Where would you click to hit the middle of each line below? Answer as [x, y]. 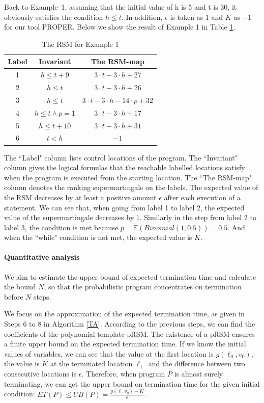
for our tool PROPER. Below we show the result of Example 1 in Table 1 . [120, 27]
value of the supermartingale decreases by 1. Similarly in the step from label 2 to [130, 217]
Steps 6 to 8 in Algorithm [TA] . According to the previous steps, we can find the [130, 324]
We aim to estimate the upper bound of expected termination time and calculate [130, 276]
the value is [22, 364]
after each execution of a [202, 197]
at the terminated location [91, 364]
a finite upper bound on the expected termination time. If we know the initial [125, 344]
